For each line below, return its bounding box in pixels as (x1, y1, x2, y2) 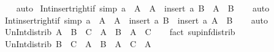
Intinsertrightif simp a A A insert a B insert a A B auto (4, 13, 268, 26)
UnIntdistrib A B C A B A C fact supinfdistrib (4, 25, 235, 38)
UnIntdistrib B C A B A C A (4, 37, 151, 50)
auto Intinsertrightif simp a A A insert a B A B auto (16, 2, 270, 14)
